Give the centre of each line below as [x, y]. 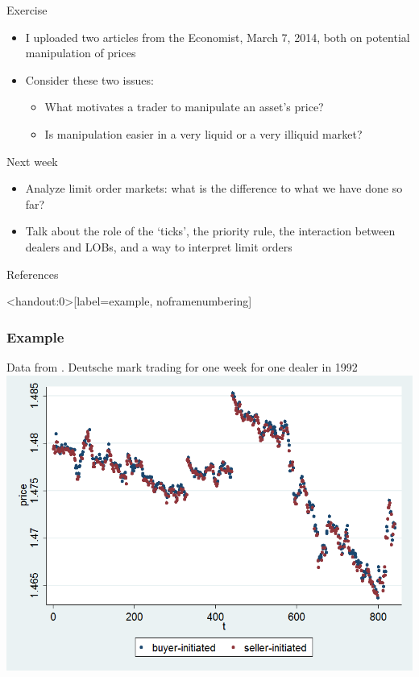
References [33, 274]
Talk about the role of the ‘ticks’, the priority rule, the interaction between [210, 231]
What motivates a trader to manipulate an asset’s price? [184, 107]
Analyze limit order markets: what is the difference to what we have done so [214, 188]
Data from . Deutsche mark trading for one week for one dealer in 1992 [182, 366]
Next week [32, 161]
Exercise [27, 10]
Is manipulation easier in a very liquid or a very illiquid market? [203, 133]
